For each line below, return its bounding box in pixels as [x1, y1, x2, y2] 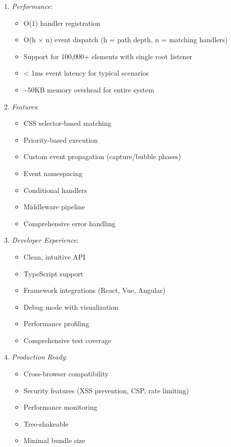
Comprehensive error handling [23, 218, 116, 228]
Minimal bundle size [23, 435, 85, 446]
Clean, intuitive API [23, 251, 85, 262]
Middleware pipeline [23, 201, 85, 212]
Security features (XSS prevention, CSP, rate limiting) [23, 385, 189, 395]
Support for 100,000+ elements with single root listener [23, 51, 193, 61]
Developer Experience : [11, 235, 78, 245]
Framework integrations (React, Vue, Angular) [23, 285, 165, 295]
